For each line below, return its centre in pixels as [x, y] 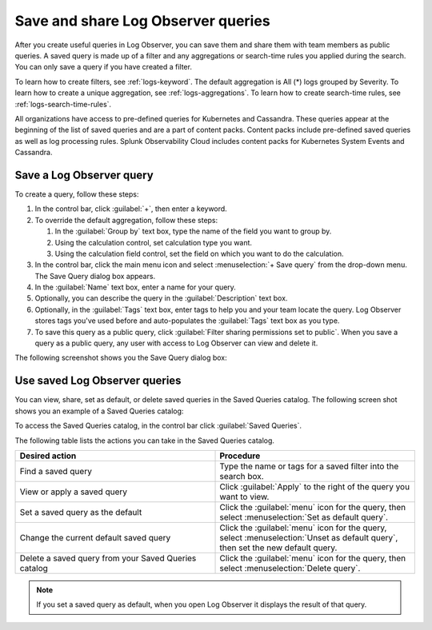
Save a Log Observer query [84, 175]
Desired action [48, 456]
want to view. [244, 496]
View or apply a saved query [74, 492]
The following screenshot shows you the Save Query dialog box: [121, 358]
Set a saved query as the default [81, 512]
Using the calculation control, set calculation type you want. [153, 242]
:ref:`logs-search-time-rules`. [63, 104]
